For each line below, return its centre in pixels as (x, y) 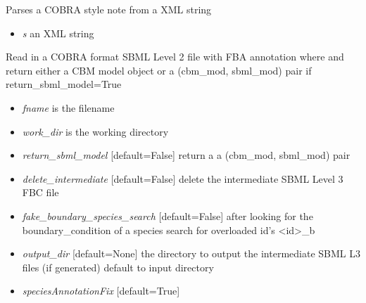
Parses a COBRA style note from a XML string (109, 9)
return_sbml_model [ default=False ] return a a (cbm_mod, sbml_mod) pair (186, 155)
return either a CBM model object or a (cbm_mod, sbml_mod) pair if (159, 70)
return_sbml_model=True (64, 84)
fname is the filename (68, 107)
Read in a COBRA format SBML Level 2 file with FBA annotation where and (175, 57)
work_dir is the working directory (95, 131)
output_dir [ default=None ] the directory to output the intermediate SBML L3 (191, 253)
